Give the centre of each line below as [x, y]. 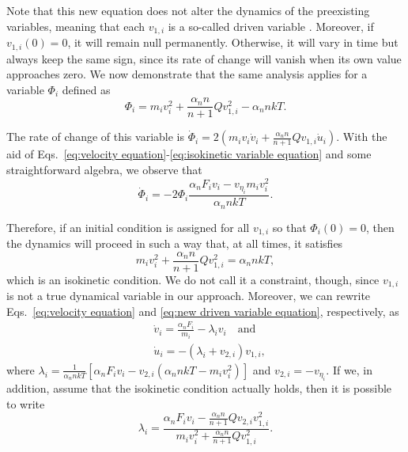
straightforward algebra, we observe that [104, 169]
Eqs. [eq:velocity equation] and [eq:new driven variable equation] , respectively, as [203, 311]
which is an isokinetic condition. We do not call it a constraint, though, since [193, 279]
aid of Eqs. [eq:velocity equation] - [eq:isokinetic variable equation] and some [189, 154]
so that [289, 227]
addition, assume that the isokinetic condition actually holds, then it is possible [199, 388]
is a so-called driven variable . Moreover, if [271, 26]
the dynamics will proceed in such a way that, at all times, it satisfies [175, 243]
